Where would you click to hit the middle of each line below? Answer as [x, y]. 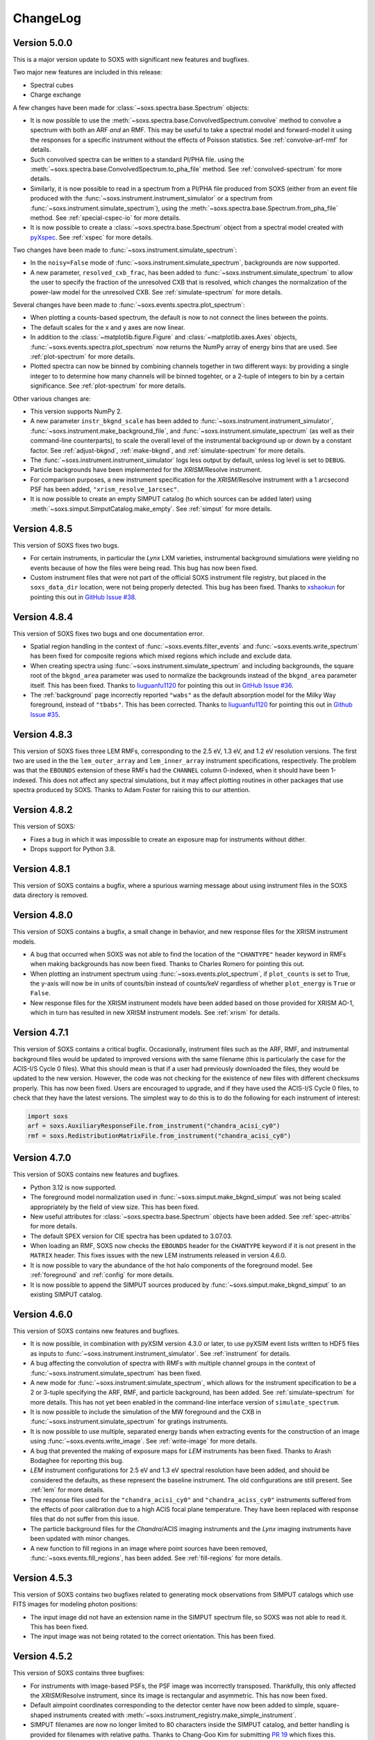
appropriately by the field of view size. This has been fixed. [115, 1207]
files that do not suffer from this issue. [85, 1519]
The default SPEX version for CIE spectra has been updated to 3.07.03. [131, 1236]
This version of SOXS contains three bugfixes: [79, 1673]
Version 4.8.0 [43, 915]
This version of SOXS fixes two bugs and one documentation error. [108, 633]
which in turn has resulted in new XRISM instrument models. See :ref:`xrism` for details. [155, 1013]
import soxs [48, 1116]
